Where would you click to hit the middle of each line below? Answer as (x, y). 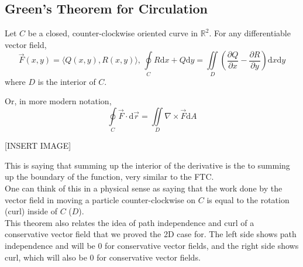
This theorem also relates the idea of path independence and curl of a (130, 222)
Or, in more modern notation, (58, 101)
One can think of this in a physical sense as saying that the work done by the (144, 188)
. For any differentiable (250, 33)
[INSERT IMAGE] (38, 146)
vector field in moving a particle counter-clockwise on (100, 199)
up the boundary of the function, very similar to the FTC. (109, 177)
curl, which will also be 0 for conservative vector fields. (103, 257)
